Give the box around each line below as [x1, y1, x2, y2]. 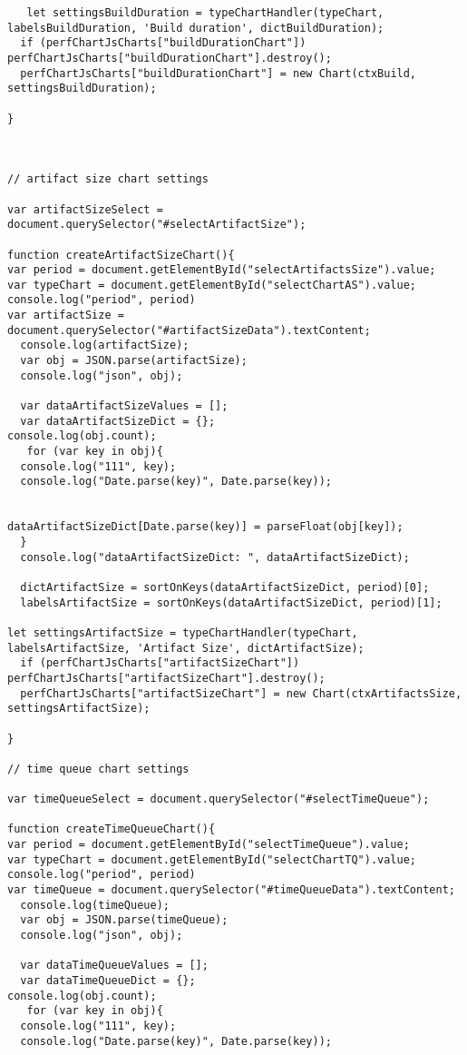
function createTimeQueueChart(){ [7, 823, 216, 836]
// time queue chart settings [7, 762, 190, 775]
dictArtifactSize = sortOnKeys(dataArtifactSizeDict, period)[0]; [20, 580, 430, 594]
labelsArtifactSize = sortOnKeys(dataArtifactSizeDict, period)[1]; [20, 596, 443, 609]
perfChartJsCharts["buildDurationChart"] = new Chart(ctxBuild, [20, 66, 417, 80]
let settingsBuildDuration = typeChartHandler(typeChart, [26, 6, 384, 19]
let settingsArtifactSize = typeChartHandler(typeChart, [7, 626, 358, 639]
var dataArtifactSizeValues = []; [20, 399, 229, 413]
